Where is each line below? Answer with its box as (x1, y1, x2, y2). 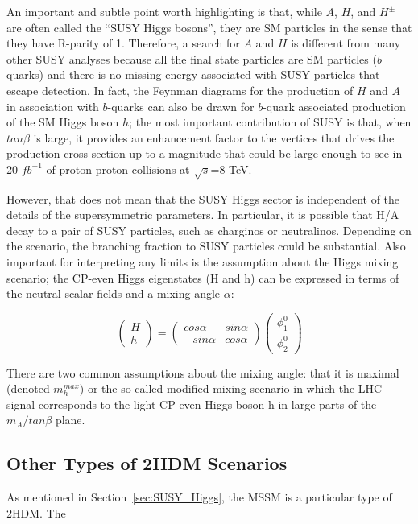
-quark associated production (263, 97, 406, 114)
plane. (55, 411, 85, 428)
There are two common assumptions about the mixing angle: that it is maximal (6, 364, 399, 381)
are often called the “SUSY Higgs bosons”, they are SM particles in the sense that (6, 19, 412, 35)
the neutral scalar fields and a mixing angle (6, 285, 221, 302)
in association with (6, 97, 99, 114)
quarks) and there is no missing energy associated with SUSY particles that (6, 66, 380, 83)
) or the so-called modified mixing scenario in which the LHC (79, 380, 383, 397)
